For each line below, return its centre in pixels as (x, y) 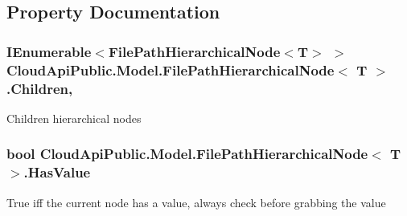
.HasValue (57, 172)
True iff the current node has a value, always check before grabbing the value (196, 202)
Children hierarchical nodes (74, 118)
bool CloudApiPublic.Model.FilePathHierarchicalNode (187, 154)
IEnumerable (49, 51)
